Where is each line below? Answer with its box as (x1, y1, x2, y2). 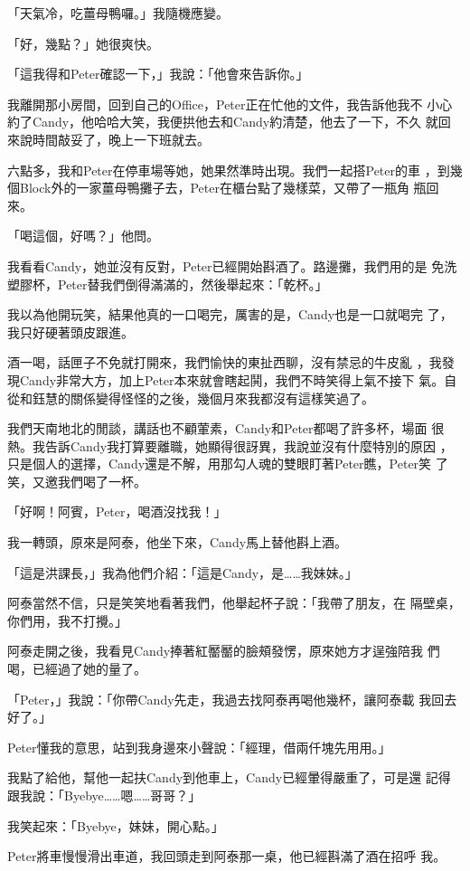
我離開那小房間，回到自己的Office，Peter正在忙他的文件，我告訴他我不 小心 (7, 94, 453, 113)
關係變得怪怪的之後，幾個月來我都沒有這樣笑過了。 (70, 388, 374, 407)
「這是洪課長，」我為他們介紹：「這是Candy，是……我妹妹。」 (7, 563, 358, 582)
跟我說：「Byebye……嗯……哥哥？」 (7, 786, 202, 804)
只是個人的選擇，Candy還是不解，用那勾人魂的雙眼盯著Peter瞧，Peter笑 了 (7, 454, 448, 473)
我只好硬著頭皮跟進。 (7, 322, 134, 341)
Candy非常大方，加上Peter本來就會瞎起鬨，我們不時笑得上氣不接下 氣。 (19, 370, 445, 389)
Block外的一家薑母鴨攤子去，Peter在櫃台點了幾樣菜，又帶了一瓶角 (19, 178, 409, 197)
